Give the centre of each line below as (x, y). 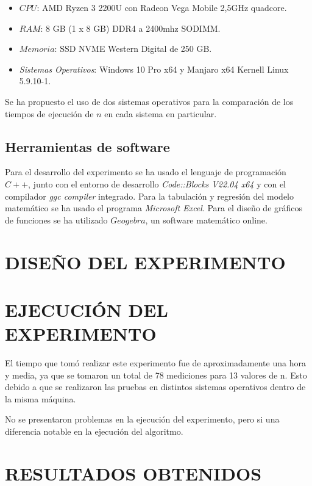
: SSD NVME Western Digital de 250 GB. (133, 49)
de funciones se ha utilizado (56, 219)
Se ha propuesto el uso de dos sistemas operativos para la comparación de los (149, 101)
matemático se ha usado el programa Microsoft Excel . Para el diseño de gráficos (154, 208)
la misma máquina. (41, 398)
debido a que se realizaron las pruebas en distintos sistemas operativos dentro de (155, 387)
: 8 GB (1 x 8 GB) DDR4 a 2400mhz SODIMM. (130, 28)
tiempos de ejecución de (49, 113)
